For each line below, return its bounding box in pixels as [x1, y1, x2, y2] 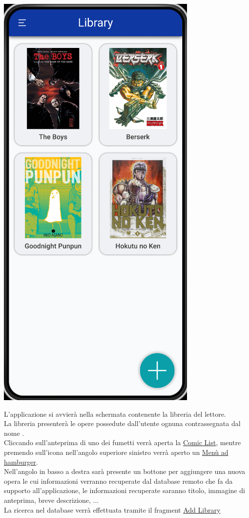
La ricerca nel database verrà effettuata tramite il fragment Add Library [4, 504, 221, 515]
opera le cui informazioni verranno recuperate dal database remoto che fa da [4, 475, 233, 486]
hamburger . [4, 456, 38, 467]
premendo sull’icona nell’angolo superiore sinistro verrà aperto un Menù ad [4, 447, 228, 457]
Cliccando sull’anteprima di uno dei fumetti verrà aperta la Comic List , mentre [4, 437, 241, 448]
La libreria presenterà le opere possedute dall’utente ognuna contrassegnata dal [4, 418, 241, 428]
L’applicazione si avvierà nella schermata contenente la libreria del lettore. [4, 408, 226, 419]
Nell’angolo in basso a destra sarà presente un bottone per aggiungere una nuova [4, 466, 246, 476]
